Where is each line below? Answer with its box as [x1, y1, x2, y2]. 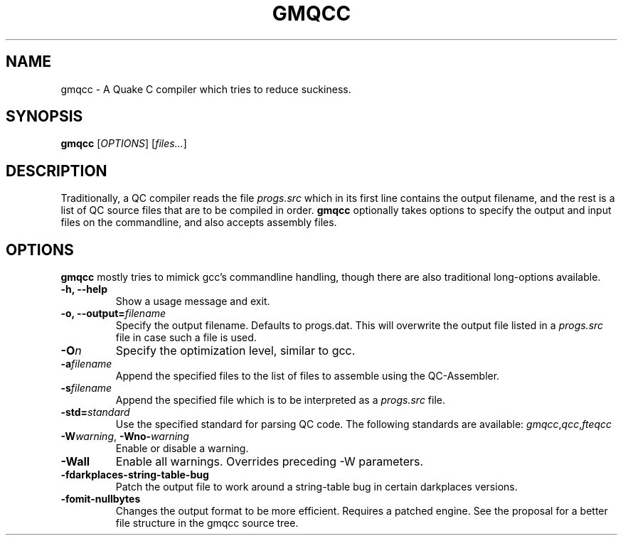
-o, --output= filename [60, 307, 166, 320]
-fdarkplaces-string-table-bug [60, 468, 209, 481]
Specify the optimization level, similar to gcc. [115, 343, 356, 358]
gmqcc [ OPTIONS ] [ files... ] [60, 137, 187, 150]
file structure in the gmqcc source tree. [115, 517, 299, 530]
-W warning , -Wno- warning [60, 430, 189, 443]
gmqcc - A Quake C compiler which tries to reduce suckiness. [60, 82, 351, 95]
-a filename [60, 358, 112, 370]
